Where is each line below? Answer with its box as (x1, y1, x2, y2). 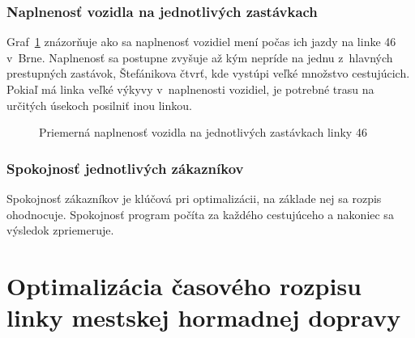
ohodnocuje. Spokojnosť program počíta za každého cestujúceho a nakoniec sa (6, 205, 394, 222)
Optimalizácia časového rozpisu (6, 268, 362, 302)
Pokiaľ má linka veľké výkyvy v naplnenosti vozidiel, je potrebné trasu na (6, 81, 374, 97)
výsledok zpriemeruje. (6, 222, 114, 239)
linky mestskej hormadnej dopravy (6, 301, 401, 334)
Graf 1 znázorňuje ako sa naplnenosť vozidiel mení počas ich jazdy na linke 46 (6, 33, 396, 50)
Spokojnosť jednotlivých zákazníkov (6, 158, 244, 178)
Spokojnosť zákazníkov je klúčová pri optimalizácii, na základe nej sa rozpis (6, 190, 382, 206)
